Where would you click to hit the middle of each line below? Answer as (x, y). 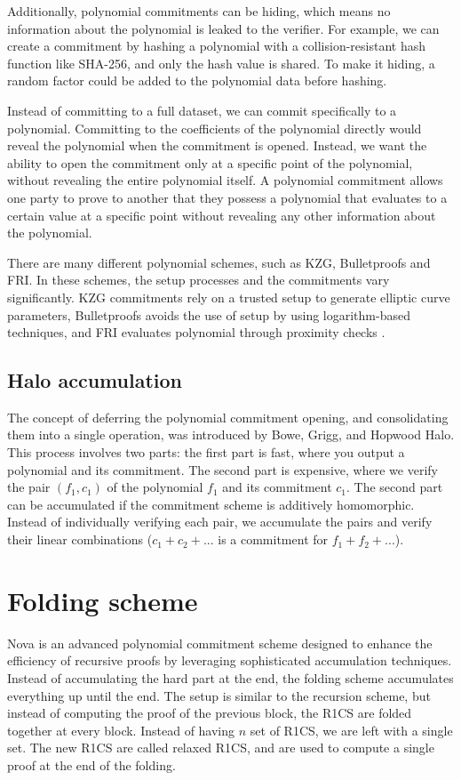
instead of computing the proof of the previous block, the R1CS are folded (210, 713)
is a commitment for (273, 539)
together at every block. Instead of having (121, 730)
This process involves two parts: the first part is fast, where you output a (206, 452)
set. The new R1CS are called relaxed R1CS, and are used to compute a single (221, 748)
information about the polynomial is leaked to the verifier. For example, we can (223, 28)
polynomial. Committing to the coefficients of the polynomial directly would (215, 128)
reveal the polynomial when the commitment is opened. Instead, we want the (217, 145)
